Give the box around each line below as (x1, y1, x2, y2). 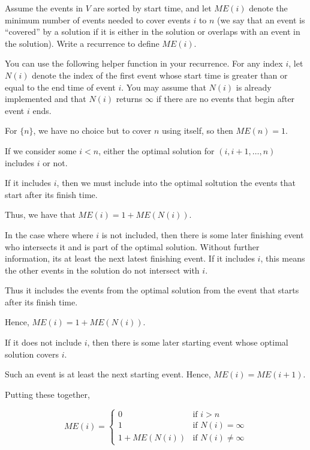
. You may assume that (121, 80, 206, 93)
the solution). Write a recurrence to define (5, 37, 159, 49)
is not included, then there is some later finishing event (101, 228, 304, 241)
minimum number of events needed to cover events (5, 13, 191, 26)
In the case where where (5, 228, 94, 241)
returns (116, 92, 143, 105)
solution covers (5, 347, 59, 360)
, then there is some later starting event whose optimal (87, 336, 288, 349)
